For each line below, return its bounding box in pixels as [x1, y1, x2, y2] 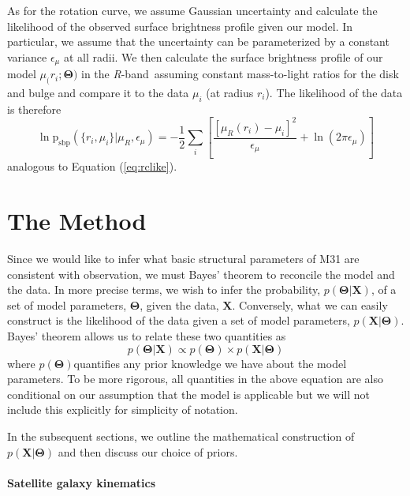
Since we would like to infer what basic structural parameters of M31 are [7, 250, 360, 267]
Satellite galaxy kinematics [7, 474, 156, 490]
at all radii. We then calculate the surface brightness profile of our [63, 48, 383, 65]
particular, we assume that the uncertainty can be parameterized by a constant [7, 33, 389, 50]
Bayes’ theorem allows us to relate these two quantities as [7, 327, 286, 344]
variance [7, 48, 47, 65]
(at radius [206, 85, 254, 101]
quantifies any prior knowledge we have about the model [73, 355, 347, 371]
